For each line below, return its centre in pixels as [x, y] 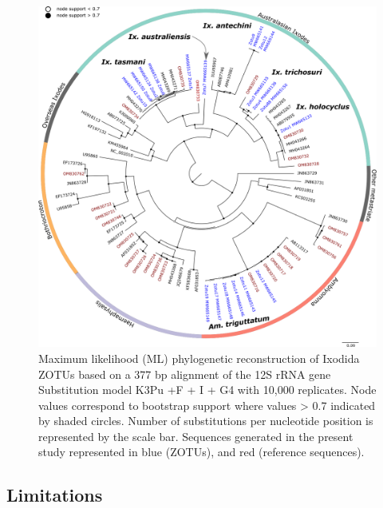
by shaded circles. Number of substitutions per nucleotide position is [206, 421]
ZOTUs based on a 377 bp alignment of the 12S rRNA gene [185, 374]
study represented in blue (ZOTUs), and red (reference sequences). [201, 452]
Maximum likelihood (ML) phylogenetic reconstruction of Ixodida [199, 358]
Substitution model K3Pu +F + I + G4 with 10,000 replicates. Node [207, 390]
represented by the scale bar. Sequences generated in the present [196, 436]
